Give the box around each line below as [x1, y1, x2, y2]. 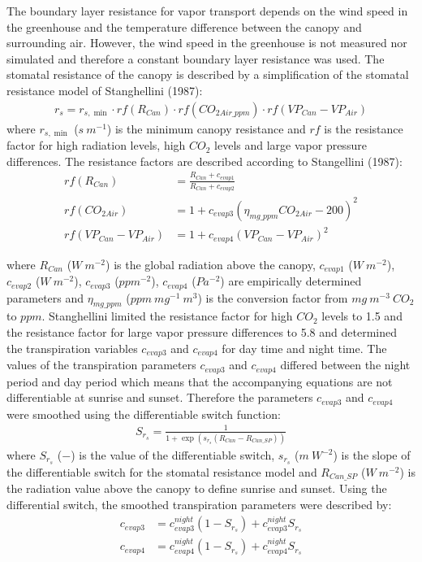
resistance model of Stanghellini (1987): [6, 81, 203, 98]
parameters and [6, 289, 84, 306]
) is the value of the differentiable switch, [71, 447, 275, 464]
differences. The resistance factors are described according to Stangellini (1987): [6, 152, 403, 169]
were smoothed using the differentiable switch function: [6, 405, 281, 422]
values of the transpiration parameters [6, 356, 196, 373]
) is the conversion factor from [197, 289, 348, 306]
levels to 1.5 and [321, 307, 403, 325]
